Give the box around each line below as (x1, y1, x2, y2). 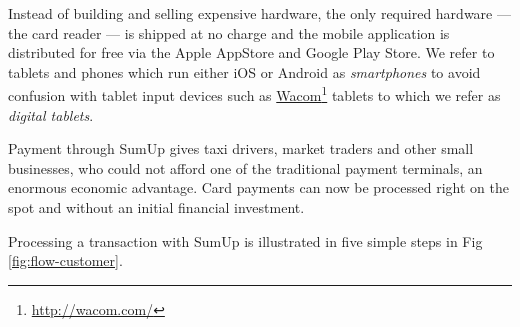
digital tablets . (8, 104, 94, 125)
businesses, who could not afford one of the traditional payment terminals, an (8, 157, 483, 178)
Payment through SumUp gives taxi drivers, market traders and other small (8, 138, 474, 159)
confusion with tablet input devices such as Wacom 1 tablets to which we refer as (8, 82, 501, 106)
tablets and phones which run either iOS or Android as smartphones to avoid (8, 61, 481, 82)
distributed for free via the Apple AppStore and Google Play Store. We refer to (8, 42, 495, 63)
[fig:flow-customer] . (8, 250, 123, 271)
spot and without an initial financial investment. (8, 197, 305, 217)
